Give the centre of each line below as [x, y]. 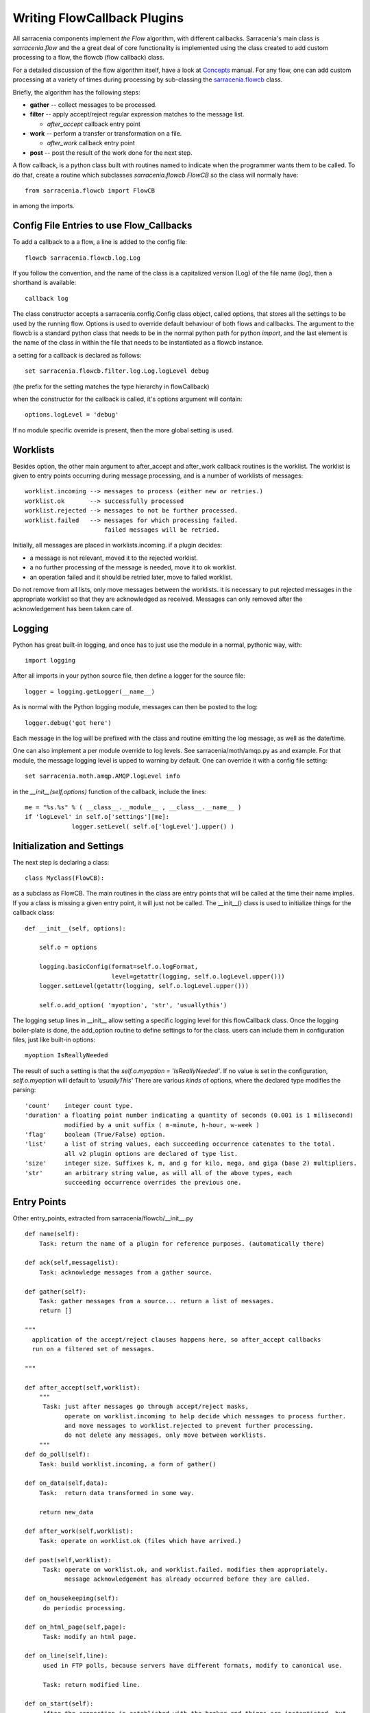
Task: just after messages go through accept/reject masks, [146, 1407]
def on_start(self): [59, 1704]
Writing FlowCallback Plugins [98, 18]
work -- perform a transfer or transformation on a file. [106, 134]
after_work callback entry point [91, 143]
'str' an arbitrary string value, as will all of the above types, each [159, 1173]
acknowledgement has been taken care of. [73, 608]
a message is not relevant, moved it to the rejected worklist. [114, 558]
